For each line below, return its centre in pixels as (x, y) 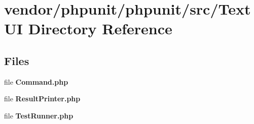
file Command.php (36, 81)
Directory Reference (100, 28)
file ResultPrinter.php (42, 99)
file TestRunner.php (39, 115)
